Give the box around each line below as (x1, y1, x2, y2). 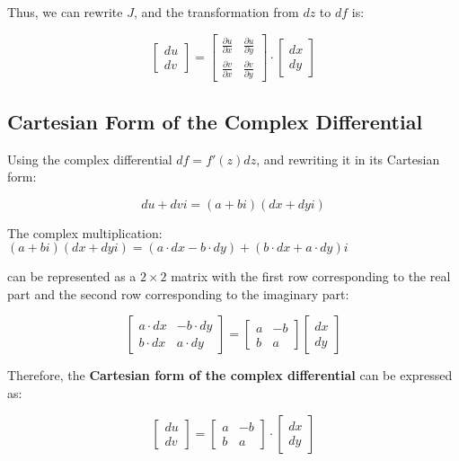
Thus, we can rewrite (7, 3, 123, 21)
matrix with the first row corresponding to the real (171, 267, 451, 286)
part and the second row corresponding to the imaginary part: (7, 284, 349, 303)
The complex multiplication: (7, 223, 163, 242)
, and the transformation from (133, 3, 299, 21)
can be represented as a (7, 267, 137, 286)
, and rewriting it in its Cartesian (256, 149, 440, 168)
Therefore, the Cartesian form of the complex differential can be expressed (7, 366, 453, 385)
